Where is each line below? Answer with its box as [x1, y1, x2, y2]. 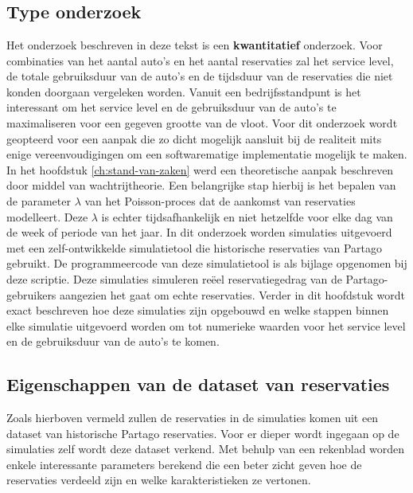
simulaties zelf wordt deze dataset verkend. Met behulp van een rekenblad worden [6, 440, 405, 457]
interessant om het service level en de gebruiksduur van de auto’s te [6, 99, 337, 115]
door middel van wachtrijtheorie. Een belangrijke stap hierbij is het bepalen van [6, 177, 396, 194]
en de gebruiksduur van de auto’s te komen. [6, 333, 220, 350]
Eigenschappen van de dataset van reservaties [6, 372, 390, 397]
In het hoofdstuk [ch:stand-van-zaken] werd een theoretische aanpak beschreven [6, 161, 394, 178]
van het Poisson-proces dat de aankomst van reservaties [84, 192, 356, 209]
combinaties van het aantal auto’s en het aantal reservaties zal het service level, [6, 52, 394, 68]
